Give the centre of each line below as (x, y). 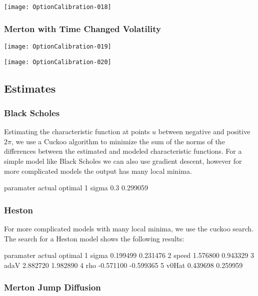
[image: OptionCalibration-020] (58, 62)
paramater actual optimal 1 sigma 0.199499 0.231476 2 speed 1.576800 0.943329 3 (129, 255)
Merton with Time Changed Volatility (82, 28)
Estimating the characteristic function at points (77, 131)
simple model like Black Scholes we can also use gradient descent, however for (123, 161)
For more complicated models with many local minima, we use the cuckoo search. (129, 228)
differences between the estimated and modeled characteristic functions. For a (123, 151)
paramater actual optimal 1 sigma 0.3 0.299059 (76, 188)
